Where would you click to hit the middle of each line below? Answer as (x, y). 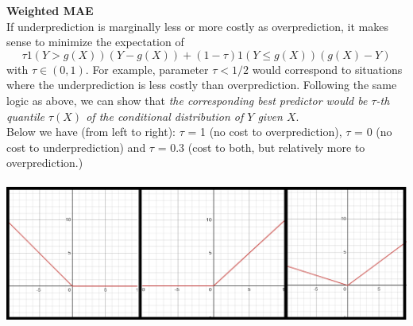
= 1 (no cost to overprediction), (265, 132)
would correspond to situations (327, 69)
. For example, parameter (147, 69)
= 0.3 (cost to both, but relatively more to (261, 147)
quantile (25, 116)
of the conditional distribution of (165, 116)
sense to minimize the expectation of (95, 42)
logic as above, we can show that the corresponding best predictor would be (187, 100)
